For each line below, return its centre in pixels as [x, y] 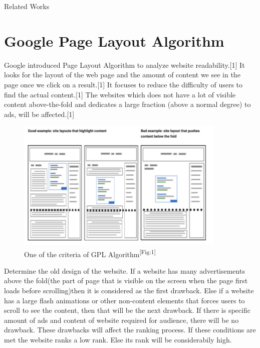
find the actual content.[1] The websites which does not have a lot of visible [120, 94]
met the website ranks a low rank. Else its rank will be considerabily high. [118, 339]
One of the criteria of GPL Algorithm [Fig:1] [90, 253]
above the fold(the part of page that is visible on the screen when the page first [126, 280]
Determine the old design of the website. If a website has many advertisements [124, 270]
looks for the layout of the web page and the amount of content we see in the [122, 75]
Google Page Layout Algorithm [114, 40]
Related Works [27, 6]
